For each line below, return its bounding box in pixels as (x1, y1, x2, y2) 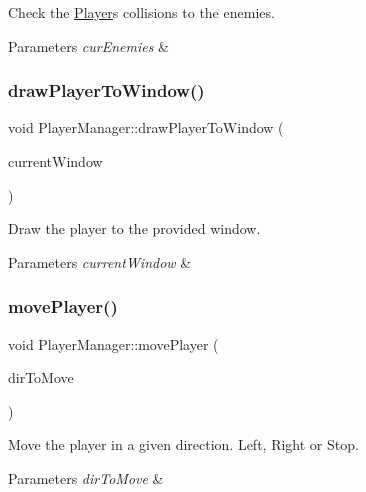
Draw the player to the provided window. (8, 218, 261, 239)
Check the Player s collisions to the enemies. (8, 2, 275, 22)
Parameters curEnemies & (8, 35, 170, 56)
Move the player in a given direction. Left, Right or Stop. (8, 434, 359, 455)
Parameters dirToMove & (8, 467, 164, 488)
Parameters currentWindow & (8, 251, 192, 272)
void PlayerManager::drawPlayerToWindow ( (8, 117, 284, 138)
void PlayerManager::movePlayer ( (8, 333, 219, 354)
